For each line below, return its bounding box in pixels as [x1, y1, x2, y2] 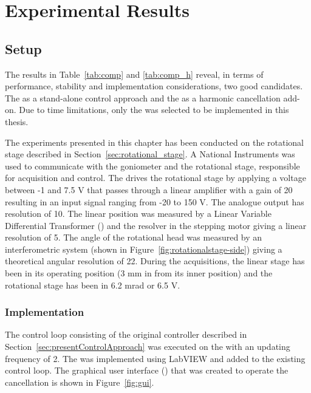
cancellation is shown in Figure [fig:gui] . [5, 375, 154, 388]
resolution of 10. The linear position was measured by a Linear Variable [5, 207, 272, 220]
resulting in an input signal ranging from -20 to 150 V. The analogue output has [5, 195, 304, 208]
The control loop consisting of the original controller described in [5, 328, 247, 341]
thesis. [5, 115, 29, 128]
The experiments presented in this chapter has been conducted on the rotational [5, 135, 304, 148]
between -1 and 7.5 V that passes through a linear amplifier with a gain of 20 [5, 183, 293, 196]
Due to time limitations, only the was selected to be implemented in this [19, 103, 289, 116]
